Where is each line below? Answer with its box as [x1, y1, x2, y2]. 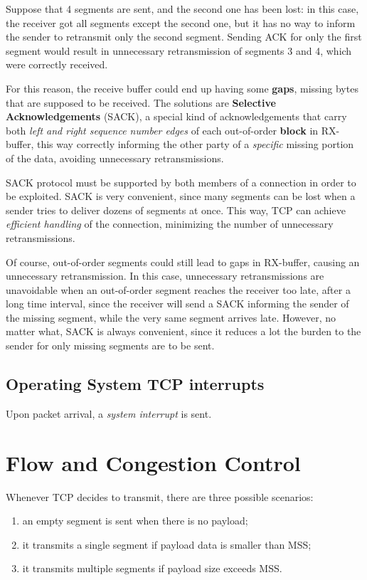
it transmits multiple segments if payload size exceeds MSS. [22, 561, 282, 576]
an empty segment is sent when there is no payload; [22, 513, 248, 528]
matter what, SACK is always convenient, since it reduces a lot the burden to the [6, 324, 361, 339]
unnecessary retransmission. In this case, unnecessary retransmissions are [6, 268, 324, 283]
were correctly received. [6, 57, 108, 72]
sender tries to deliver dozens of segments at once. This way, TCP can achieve [6, 202, 346, 217]
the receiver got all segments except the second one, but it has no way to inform [6, 15, 356, 30]
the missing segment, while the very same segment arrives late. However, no [6, 310, 336, 325]
